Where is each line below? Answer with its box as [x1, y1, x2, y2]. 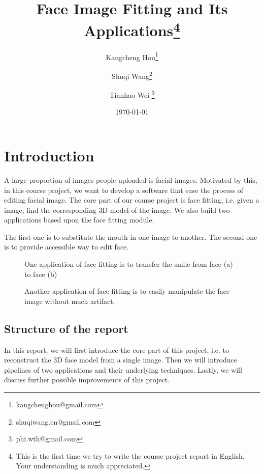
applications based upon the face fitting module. [4, 214, 154, 225]
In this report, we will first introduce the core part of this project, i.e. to [4, 344, 229, 355]
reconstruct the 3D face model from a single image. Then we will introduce [4, 354, 237, 365]
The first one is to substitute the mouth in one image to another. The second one [4, 231, 257, 242]
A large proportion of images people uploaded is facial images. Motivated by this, [4, 174, 257, 185]
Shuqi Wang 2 [112, 69, 152, 81]
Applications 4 [84, 18, 180, 41]
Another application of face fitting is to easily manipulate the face [24, 286, 230, 296]
